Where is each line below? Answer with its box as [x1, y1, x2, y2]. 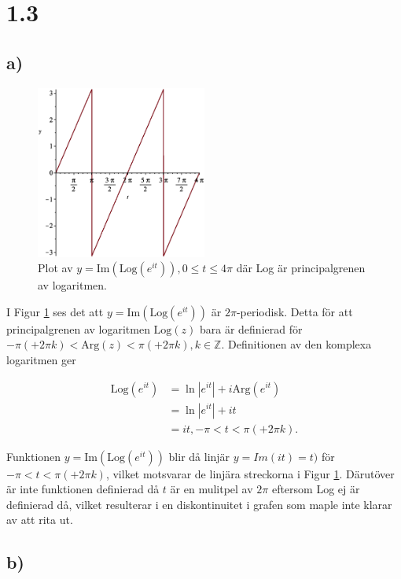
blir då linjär [168, 448, 230, 464]
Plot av [38, 260, 73, 276]
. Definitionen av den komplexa [221, 336, 372, 352]
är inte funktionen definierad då [6, 481, 160, 497]
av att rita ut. [6, 511, 73, 528]
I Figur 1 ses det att [6, 303, 104, 319]
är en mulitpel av [170, 481, 253, 497]
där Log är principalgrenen [236, 260, 366, 276]
